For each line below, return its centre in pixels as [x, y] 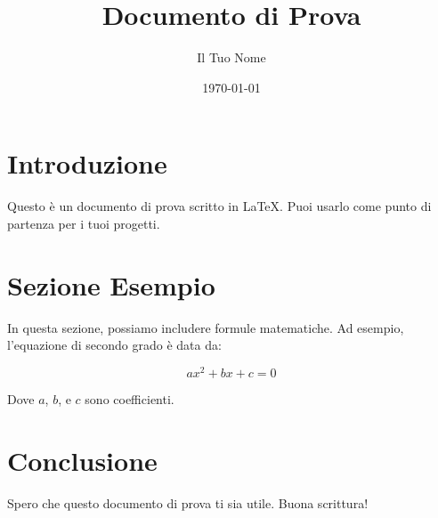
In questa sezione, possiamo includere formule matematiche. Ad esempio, [206, 327]
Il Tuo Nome [231, 57]
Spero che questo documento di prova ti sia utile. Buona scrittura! [188, 502]
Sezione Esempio [111, 284]
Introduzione [87, 163]
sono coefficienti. [130, 398]
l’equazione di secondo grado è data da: [114, 345]
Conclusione [82, 460]
